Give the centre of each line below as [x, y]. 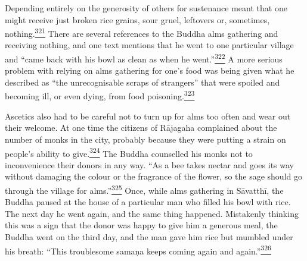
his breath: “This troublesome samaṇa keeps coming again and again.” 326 [138, 250]
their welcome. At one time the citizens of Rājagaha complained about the [141, 128]
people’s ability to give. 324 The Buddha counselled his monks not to [129, 152]
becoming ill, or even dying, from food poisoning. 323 [100, 95]
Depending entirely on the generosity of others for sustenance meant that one [146, 8]
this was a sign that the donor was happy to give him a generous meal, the [141, 225]
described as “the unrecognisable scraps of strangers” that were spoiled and [142, 82]
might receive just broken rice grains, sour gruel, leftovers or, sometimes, [137, 19]
